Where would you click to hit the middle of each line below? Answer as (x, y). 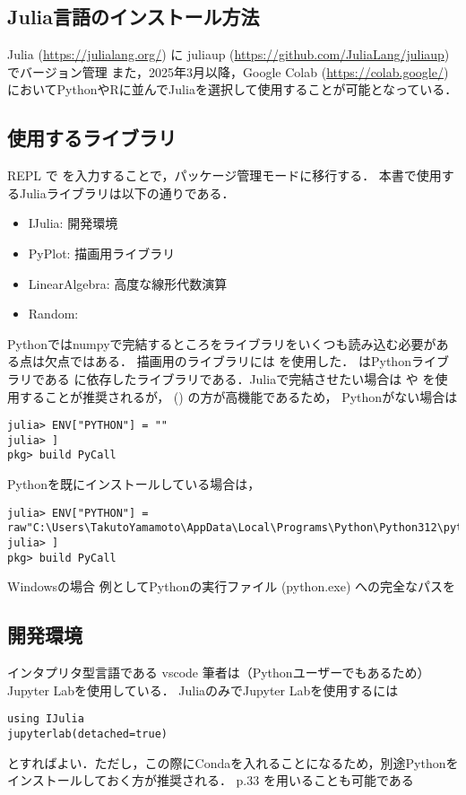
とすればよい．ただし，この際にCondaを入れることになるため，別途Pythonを (233, 762)
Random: (53, 314)
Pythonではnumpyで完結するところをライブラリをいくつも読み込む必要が (222, 343)
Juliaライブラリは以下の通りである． (127, 192)
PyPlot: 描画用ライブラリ (102, 253)
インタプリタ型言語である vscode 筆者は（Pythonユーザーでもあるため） (219, 673)
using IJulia (46, 719)
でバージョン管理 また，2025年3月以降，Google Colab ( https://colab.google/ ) (228, 71)
